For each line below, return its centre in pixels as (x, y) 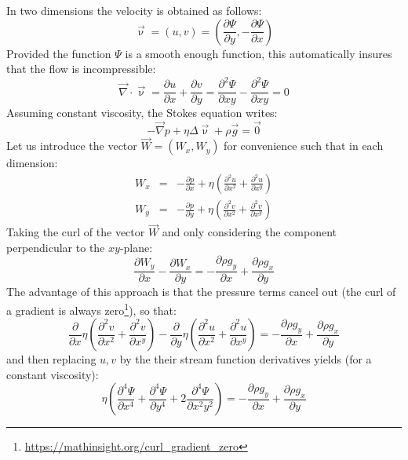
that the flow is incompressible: (81, 69)
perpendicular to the (56, 247)
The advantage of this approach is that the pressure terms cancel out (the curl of (201, 292)
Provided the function (59, 53)
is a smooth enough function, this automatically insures (259, 53)
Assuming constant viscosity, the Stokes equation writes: (142, 113)
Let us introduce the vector (72, 146)
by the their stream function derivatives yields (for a (246, 359)
